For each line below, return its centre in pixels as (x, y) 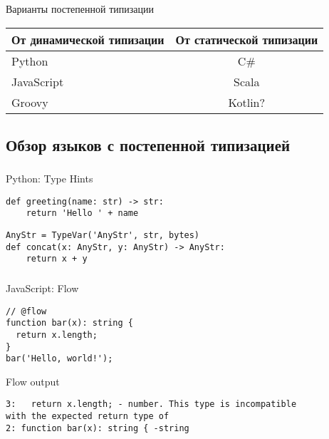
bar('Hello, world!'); (59, 359)
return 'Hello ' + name (82, 213)
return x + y (57, 259)
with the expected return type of (88, 417)
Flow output (33, 381)
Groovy (30, 102)
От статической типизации (247, 39)
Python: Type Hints (49, 179)
